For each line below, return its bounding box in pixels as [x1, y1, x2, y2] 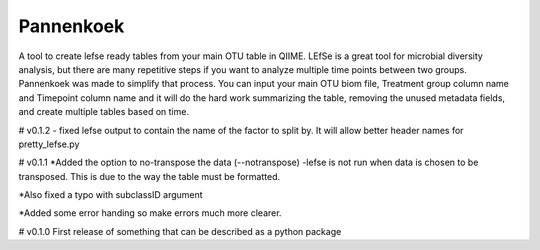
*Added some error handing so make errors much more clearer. [18, 207, 282, 219]
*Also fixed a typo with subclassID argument [18, 189, 204, 201]
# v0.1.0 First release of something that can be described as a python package [18, 225, 342, 237]
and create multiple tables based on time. [18, 106, 190, 118]
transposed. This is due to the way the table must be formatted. [18, 170, 281, 182]
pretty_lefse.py [18, 138, 80, 150]
